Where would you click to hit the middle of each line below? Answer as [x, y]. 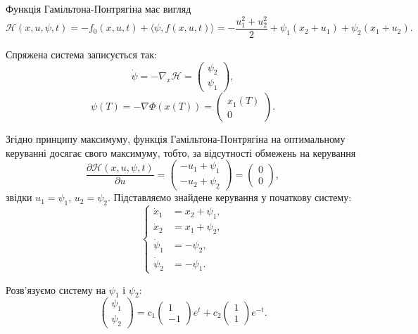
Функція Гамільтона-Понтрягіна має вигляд [99, 8]
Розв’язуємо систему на [56, 289]
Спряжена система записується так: [81, 54]
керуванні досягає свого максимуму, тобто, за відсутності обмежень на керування [181, 152]
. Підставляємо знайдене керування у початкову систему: [230, 197]
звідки [19, 197]
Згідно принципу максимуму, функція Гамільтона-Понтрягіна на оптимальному [176, 139]
